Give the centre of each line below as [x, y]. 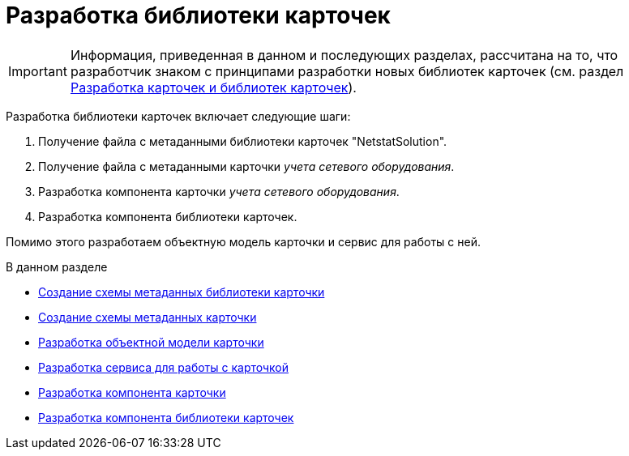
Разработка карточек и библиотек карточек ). [213, 87]
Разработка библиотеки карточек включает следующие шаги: [178, 116]
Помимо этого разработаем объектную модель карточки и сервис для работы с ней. [243, 241]
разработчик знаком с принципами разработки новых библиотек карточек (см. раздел [347, 71]
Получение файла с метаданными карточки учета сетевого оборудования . [246, 166]
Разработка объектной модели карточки [151, 342]
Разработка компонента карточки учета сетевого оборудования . [219, 191]
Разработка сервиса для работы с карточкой [164, 367]
